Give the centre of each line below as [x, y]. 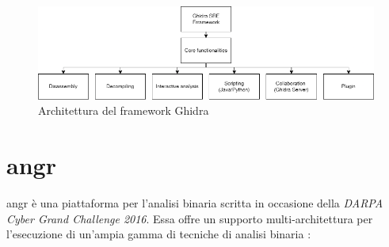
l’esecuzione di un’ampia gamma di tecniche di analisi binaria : [159, 234]
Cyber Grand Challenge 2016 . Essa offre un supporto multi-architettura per [190, 218]
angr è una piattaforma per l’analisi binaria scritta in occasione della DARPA [195, 203]
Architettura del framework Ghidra [124, 110]
